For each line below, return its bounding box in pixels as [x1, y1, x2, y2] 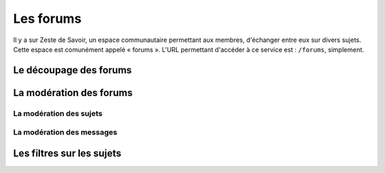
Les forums [13, 11, 82, 26]
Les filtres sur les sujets [13, 147, 121, 159]
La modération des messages [13, 127, 118, 137]
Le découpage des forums [13, 64, 132, 76]
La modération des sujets [13, 108, 103, 118]
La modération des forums [13, 86, 133, 99]
